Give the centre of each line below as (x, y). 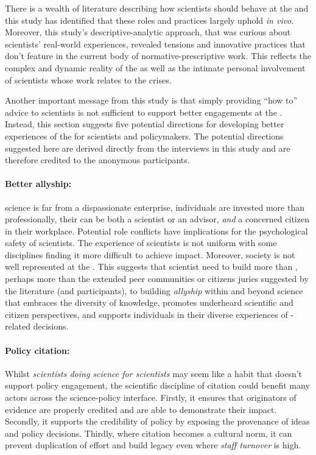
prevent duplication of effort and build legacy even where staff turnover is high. (153, 445)
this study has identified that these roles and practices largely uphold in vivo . (149, 20)
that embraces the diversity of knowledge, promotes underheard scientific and (149, 302)
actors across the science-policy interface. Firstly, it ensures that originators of (151, 397)
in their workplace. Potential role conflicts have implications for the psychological (156, 231)
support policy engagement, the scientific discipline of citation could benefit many (157, 385)
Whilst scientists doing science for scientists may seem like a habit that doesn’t (154, 373)
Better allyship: (38, 184)
